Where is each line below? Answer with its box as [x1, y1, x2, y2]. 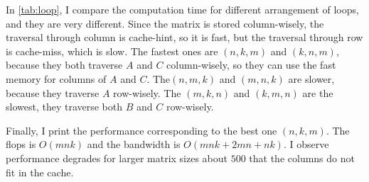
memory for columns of [6, 71, 107, 86]
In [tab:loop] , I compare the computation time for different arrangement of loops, [6, 2, 359, 16]
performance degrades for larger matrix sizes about [6, 150, 228, 165]
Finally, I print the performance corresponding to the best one [6, 123, 277, 137]
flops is [6, 137, 36, 152]
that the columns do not [249, 150, 355, 165]
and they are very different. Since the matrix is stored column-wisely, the [6, 16, 324, 30]
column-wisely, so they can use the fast [166, 57, 336, 72]
